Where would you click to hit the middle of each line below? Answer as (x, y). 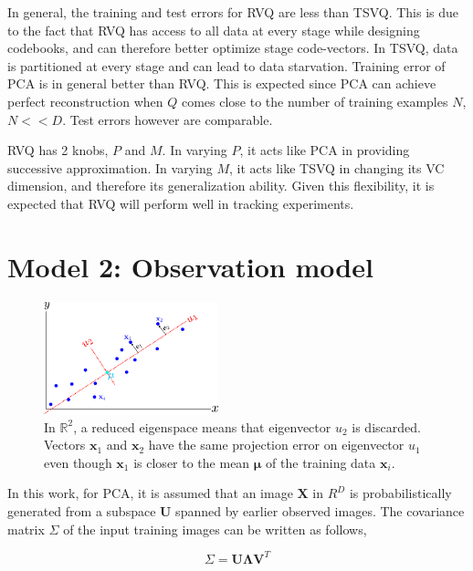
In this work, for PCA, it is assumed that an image (150, 493)
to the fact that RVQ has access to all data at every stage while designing (214, 30)
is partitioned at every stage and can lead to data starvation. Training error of (226, 65)
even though (78, 462)
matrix (26, 529)
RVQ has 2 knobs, (58, 150)
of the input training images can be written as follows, (215, 529)
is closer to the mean (192, 462)
